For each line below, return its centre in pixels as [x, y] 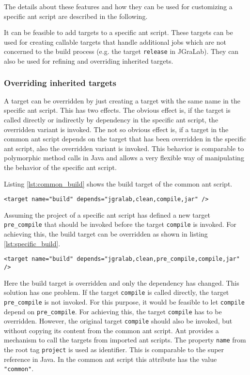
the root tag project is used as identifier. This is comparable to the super [114, 349]
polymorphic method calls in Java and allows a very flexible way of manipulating [124, 158]
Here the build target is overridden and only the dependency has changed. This [122, 282]
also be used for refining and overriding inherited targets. [89, 61]
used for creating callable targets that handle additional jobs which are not [115, 42]
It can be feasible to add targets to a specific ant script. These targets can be [118, 32]
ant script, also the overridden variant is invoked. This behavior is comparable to [124, 148]
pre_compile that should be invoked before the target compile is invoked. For [120, 224]
